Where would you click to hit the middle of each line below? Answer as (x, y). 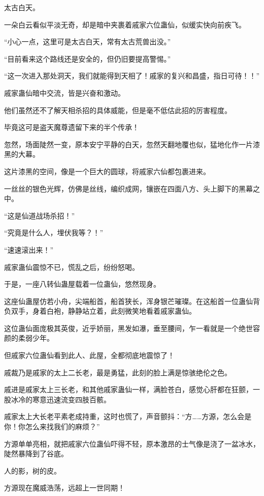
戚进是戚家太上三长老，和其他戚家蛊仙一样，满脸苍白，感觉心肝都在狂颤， (128, 389)
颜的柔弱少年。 (29, 338)
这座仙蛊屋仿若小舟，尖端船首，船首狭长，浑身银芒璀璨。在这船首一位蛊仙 (128, 301)
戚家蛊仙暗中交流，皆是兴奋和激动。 (64, 92)
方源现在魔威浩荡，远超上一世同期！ (64, 488)
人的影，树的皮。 (32, 470)
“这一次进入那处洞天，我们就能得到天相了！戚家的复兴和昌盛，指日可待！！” (132, 76)
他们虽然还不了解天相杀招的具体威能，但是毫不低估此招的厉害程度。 (118, 110)
